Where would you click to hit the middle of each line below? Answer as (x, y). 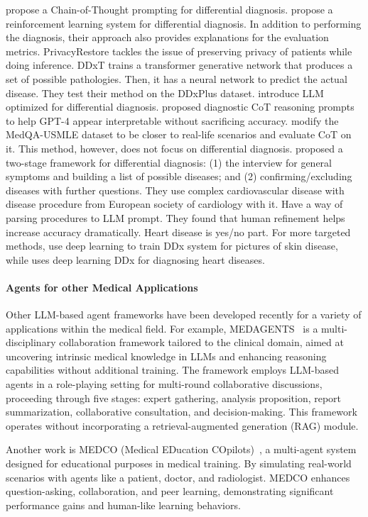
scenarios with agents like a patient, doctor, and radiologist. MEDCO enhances (178, 477)
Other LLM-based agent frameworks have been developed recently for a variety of (184, 315)
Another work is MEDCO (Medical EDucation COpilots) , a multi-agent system (181, 449)
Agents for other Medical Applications (102, 287)
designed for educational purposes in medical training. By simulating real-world (179, 463)
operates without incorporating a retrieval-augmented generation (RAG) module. (182, 425)
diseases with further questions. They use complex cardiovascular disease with (175, 190)
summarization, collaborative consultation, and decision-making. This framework (182, 412)
